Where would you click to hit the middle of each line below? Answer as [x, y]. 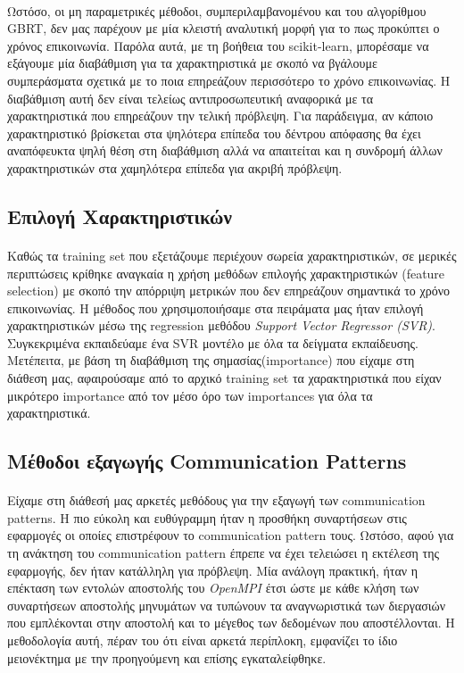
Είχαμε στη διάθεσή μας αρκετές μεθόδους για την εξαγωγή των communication [216, 500]
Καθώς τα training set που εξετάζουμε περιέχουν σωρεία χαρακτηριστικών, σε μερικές [232, 255]
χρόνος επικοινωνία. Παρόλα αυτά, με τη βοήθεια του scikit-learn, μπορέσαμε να [218, 45]
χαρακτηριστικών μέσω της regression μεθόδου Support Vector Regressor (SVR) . [221, 325]
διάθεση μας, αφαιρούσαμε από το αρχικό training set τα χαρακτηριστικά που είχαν [224, 378]
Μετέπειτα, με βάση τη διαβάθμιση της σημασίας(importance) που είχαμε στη [211, 360]
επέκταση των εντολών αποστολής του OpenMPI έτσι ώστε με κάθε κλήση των [213, 588]
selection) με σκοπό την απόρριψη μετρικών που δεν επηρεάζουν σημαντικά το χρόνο [229, 291]
